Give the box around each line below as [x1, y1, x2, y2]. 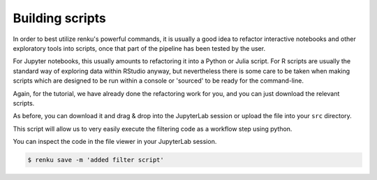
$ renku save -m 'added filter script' [27, 156, 164, 164]
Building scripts [13, 10, 106, 26]
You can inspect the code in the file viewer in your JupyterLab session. [13, 138, 217, 146]
